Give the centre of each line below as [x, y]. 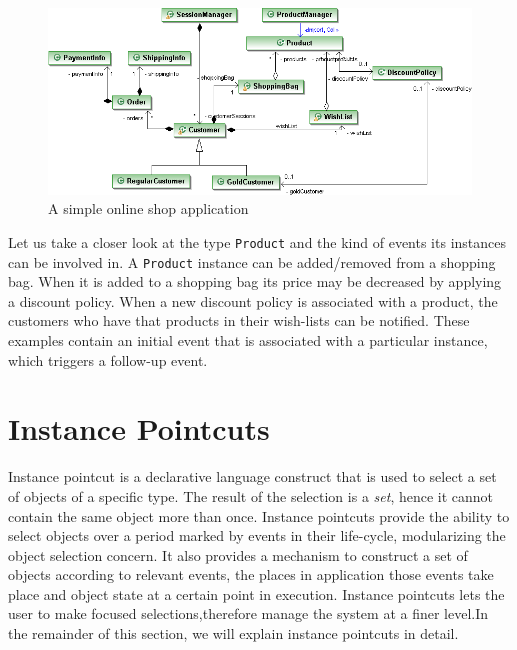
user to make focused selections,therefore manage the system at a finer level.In [248, 613]
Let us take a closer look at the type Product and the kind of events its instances [257, 241]
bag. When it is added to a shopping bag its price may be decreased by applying [255, 281]
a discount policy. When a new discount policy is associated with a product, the [253, 300]
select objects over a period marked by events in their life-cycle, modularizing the [257, 535]
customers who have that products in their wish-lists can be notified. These [239, 320]
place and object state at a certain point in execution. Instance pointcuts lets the [256, 593]
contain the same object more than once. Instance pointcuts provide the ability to [259, 515]
